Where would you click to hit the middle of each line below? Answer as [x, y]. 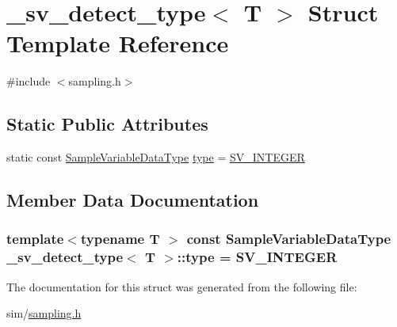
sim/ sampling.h [44, 313]
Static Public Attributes [107, 124]
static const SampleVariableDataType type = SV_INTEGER [156, 157]
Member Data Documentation [133, 200]
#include [29, 81]
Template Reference [118, 43]
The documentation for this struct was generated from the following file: [182, 286]
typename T [120, 239]
